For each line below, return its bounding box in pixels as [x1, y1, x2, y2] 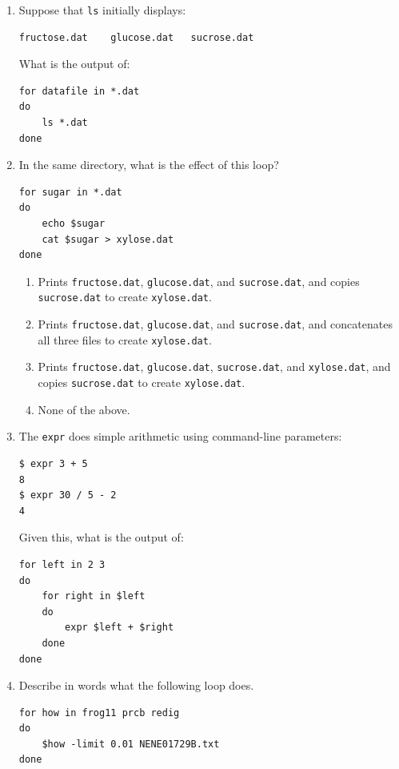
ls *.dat [42, 117, 88, 129]
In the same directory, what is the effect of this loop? [18, 156, 279, 173]
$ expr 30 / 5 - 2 [18, 489, 117, 501]
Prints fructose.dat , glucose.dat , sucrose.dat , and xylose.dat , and [38, 358, 391, 375]
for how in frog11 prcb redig [18, 707, 180, 719]
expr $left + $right [65, 622, 174, 634]
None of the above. [38, 401, 130, 417]
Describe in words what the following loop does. [18, 677, 254, 694]
